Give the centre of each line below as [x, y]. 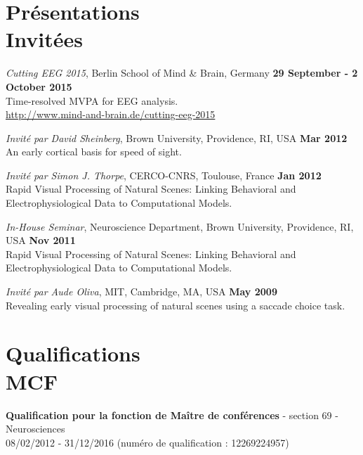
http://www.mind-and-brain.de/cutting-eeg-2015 [111, 114]
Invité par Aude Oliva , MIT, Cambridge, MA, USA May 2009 [141, 291]
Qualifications [73, 353]
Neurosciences [35, 429]
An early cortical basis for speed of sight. [94, 152]
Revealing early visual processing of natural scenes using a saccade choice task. [176, 305]
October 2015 [39, 86]
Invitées [44, 39]
